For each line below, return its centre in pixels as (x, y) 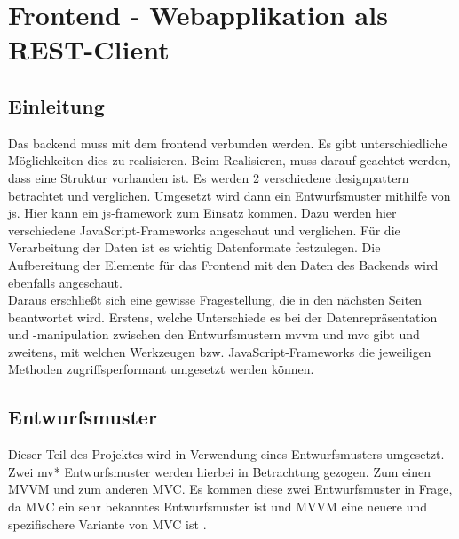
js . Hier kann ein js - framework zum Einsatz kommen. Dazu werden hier (202, 213)
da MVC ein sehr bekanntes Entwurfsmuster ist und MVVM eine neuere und (218, 507)
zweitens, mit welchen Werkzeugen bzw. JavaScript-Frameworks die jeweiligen (220, 351)
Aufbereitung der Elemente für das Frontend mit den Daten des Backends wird (223, 264)
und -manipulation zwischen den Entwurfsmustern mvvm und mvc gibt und (214, 334)
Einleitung (56, 105)
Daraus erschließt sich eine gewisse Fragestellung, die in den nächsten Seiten (215, 300)
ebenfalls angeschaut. (65, 282)
